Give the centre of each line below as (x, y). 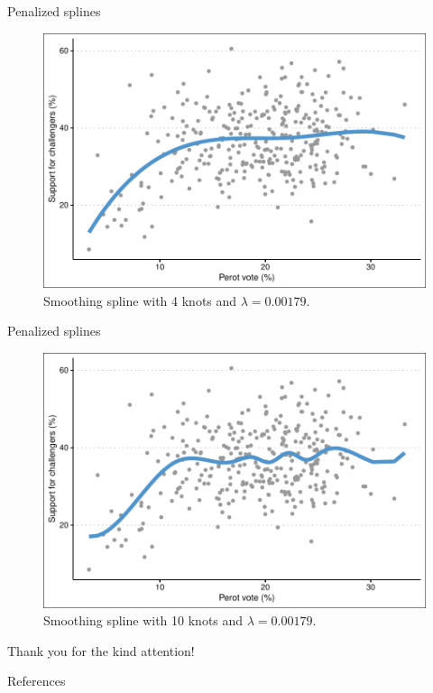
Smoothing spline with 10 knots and (143, 620)
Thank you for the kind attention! (101, 650)
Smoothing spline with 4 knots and (140, 300)
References (37, 681)
